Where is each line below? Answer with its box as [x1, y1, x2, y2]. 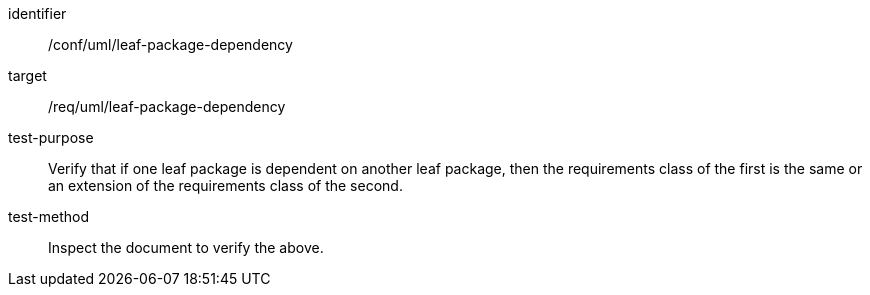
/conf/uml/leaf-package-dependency [48, 36, 293, 53]
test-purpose [8, 129, 94, 146]
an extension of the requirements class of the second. [48, 177, 403, 194]
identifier [8, 5, 67, 22]
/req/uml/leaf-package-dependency [48, 98, 286, 115]
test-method [8, 208, 89, 225]
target [8, 67, 47, 84]
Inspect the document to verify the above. [48, 239, 324, 256]
